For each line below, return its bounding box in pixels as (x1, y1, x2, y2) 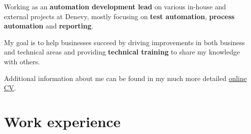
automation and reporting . (4, 21, 94, 31)
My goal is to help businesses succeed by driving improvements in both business (4, 37, 245, 47)
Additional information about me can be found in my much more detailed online (4, 73, 247, 83)
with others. (4, 56, 40, 66)
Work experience (4, 111, 121, 131)
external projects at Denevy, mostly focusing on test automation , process (4, 11, 235, 21)
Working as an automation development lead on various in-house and (4, 1, 226, 11)
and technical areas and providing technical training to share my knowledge (4, 47, 240, 57)
